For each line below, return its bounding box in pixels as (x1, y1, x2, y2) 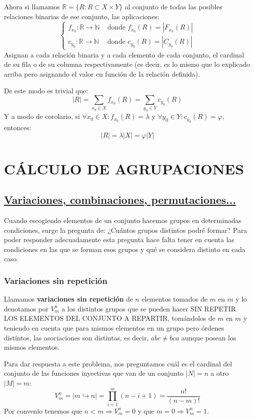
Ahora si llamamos (4, 1, 60, 11)
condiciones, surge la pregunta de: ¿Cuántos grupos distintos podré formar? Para (4, 224, 247, 235)
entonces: (4, 122, 31, 132)
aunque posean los (181, 332, 236, 342)
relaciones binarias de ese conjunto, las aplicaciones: (4, 11, 160, 21)
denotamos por (4, 303, 49, 313)
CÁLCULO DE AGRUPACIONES (4, 158, 244, 178)
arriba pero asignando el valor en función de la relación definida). (4, 68, 200, 79)
